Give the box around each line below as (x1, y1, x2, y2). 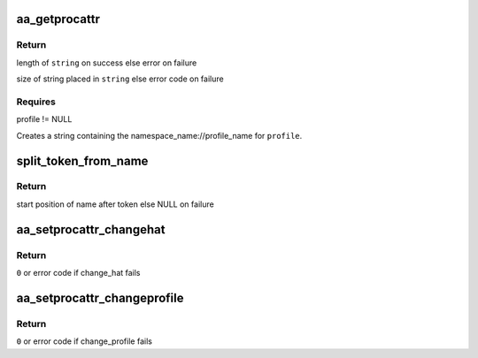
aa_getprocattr (16, 11, 101, 27)
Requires (16, 95, 57, 108)
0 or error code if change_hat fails (16, 268, 141, 278)
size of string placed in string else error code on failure (16, 73, 225, 84)
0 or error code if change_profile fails (16, 336, 152, 347)
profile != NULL (16, 114, 73, 125)
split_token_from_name (16, 153, 149, 168)
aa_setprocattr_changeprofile (16, 290, 185, 305)
